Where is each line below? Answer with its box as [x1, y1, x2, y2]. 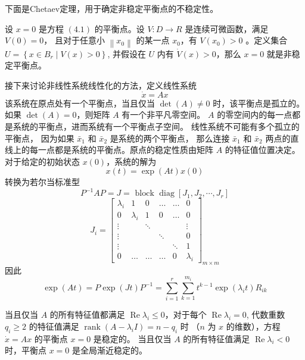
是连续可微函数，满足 [185, 22, 269, 35]
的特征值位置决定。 [225, 143, 300, 156]
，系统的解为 [106, 155, 157, 167]
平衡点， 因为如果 [5, 132, 74, 144]
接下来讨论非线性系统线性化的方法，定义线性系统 [5, 79, 197, 91]
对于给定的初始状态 [5, 155, 80, 167]
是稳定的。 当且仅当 [93, 332, 172, 345]
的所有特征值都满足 [49, 308, 125, 321]
